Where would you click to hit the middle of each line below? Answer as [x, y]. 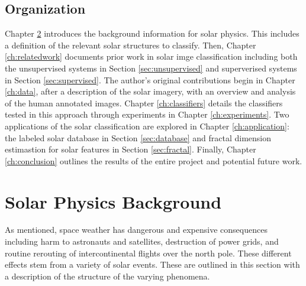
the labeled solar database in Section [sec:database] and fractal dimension [138, 137]
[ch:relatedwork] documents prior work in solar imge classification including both [151, 56]
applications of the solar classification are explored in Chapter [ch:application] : [147, 126]
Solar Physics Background [113, 201]
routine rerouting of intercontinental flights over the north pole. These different [148, 253]
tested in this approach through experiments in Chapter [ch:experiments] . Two [147, 114]
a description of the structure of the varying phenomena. [107, 276]
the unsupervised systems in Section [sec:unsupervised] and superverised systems [151, 68]
